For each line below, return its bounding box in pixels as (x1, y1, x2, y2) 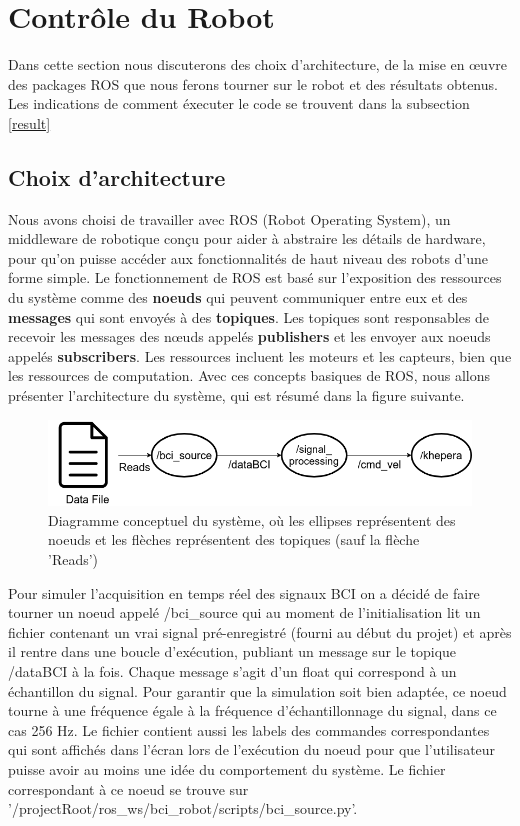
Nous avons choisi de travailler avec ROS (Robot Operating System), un (8, 208, 451, 229)
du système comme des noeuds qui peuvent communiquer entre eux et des (8, 287, 468, 308)
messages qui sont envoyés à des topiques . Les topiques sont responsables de (8, 306, 490, 327)
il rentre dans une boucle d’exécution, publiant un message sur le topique (8, 641, 457, 662)
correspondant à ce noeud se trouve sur (8, 778, 249, 799)
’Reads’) (48, 549, 99, 570)
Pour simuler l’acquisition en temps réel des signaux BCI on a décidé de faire (8, 582, 480, 603)
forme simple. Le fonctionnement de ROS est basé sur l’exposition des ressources (8, 267, 502, 288)
